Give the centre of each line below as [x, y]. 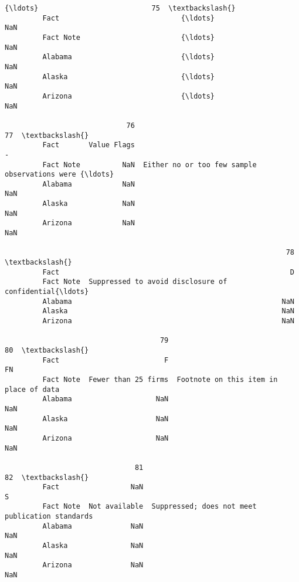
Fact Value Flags [89, 145]
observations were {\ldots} [60, 175]
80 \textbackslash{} [47, 350]
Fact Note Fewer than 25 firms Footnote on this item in [160, 379]
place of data [32, 389]
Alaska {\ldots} [128, 77]
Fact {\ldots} [128, 18]
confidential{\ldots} [47, 292]
